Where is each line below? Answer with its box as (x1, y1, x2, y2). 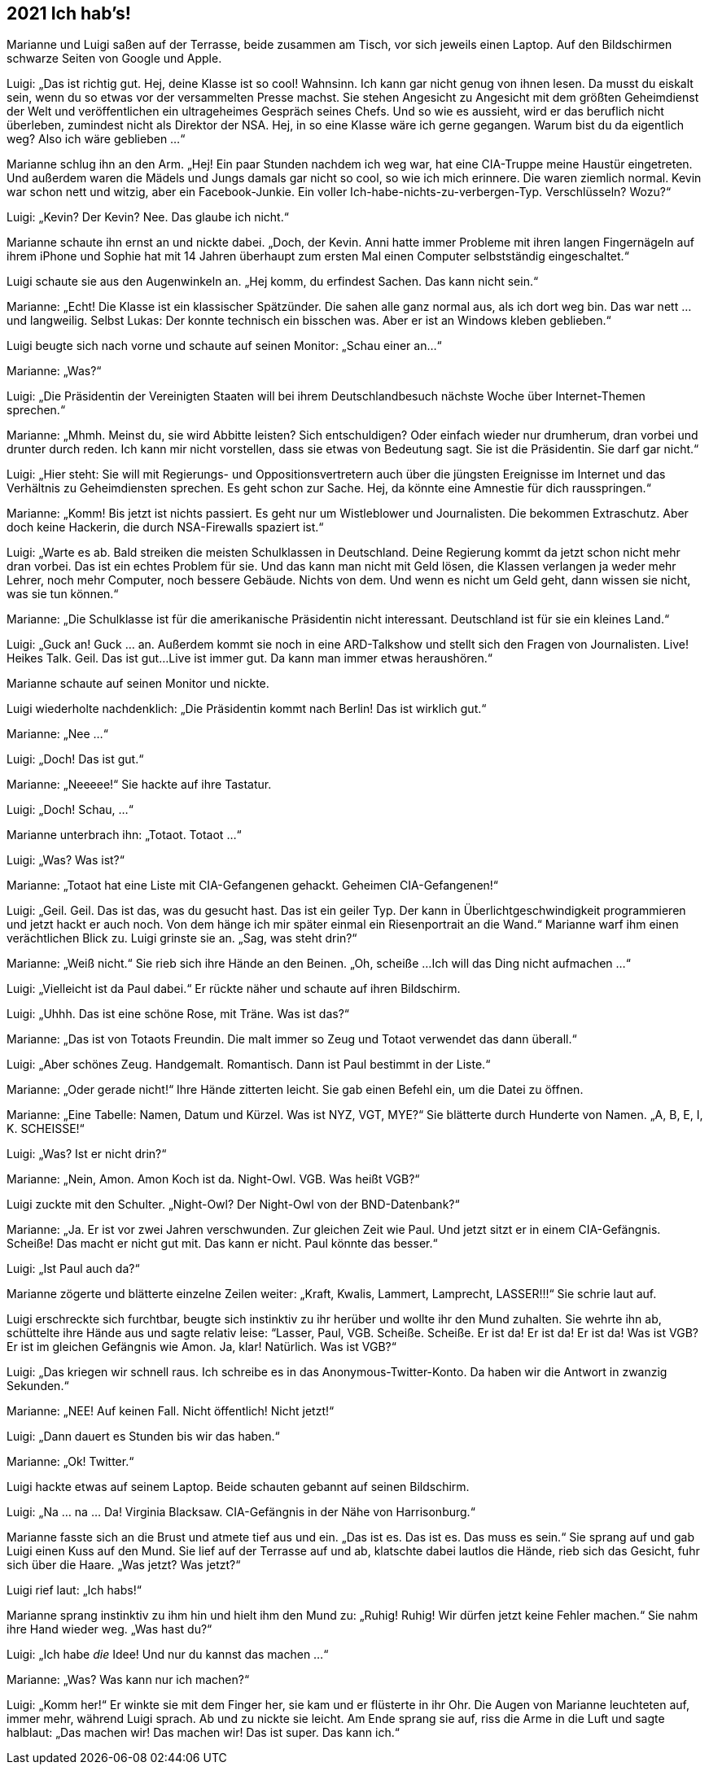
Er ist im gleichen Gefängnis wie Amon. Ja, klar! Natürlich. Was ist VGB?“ (7, 1340, 396, 1354)
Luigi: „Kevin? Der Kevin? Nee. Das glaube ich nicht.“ (7, 210, 289, 225)
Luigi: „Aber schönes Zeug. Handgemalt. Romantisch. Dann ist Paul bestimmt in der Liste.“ (7, 1057, 491, 1072)
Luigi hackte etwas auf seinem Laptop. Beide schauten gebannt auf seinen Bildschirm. (7, 1480, 470, 1494)
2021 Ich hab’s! (7, 3, 131, 24)
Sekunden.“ (7, 1379, 69, 1393)
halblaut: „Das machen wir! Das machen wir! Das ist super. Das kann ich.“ (7, 1725, 400, 1740)
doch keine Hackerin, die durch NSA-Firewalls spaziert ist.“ (7, 520, 324, 535)
